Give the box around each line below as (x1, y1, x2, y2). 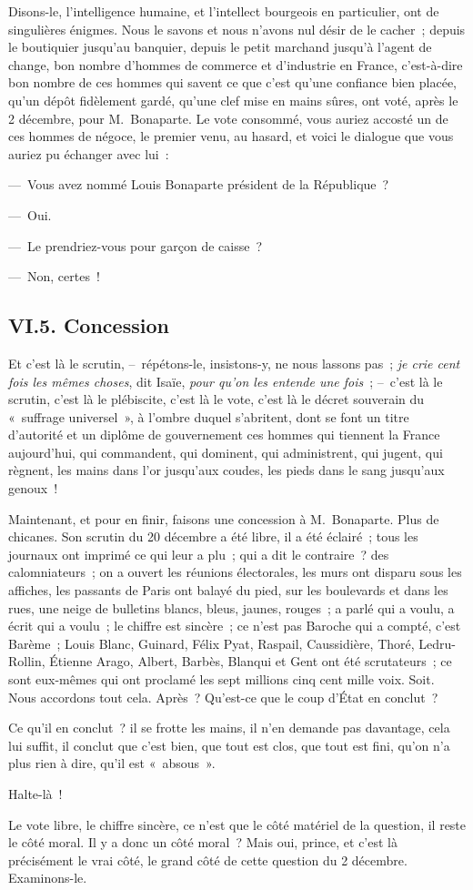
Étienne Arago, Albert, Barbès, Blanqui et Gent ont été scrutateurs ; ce (49, 652, 452, 671)
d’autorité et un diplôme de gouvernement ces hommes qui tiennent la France (8, 425, 440, 444)
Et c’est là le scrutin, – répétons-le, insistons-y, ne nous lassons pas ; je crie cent (8, 353, 460, 372)
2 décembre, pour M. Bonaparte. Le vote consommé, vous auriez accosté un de (8, 108, 448, 127)
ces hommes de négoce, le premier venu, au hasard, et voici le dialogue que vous (8, 126, 454, 146)
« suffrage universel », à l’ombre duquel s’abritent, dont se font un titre (8, 407, 409, 426)
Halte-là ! (8, 784, 63, 803)
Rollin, (8, 652, 45, 671)
